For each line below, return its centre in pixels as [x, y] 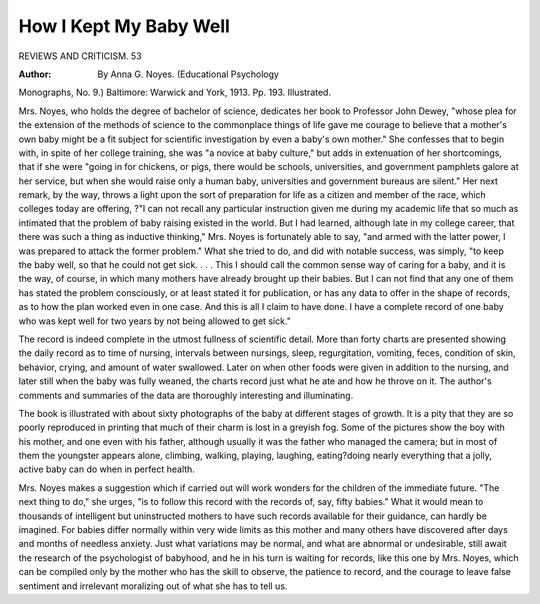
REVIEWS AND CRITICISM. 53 [80, 56]
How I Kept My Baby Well [124, 26]
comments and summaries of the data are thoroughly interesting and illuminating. [186, 395]
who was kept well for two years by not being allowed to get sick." [155, 321]
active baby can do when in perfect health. [106, 469]
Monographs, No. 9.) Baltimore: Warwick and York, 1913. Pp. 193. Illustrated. [175, 92]
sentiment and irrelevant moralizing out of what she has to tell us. [153, 586]
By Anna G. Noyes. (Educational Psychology [188, 74]
